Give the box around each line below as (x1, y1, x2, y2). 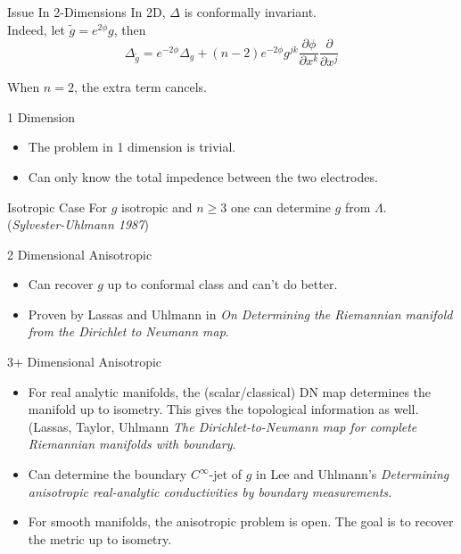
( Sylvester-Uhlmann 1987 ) (7, 215, 149, 234)
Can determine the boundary (28, 465, 187, 484)
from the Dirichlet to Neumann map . (28, 322, 229, 341)
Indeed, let (7, 20, 65, 38)
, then (113, 20, 146, 38)
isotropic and (121, 197, 193, 216)
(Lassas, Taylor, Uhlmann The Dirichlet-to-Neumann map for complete (28, 417, 417, 435)
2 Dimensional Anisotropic (7, 244, 152, 263)
